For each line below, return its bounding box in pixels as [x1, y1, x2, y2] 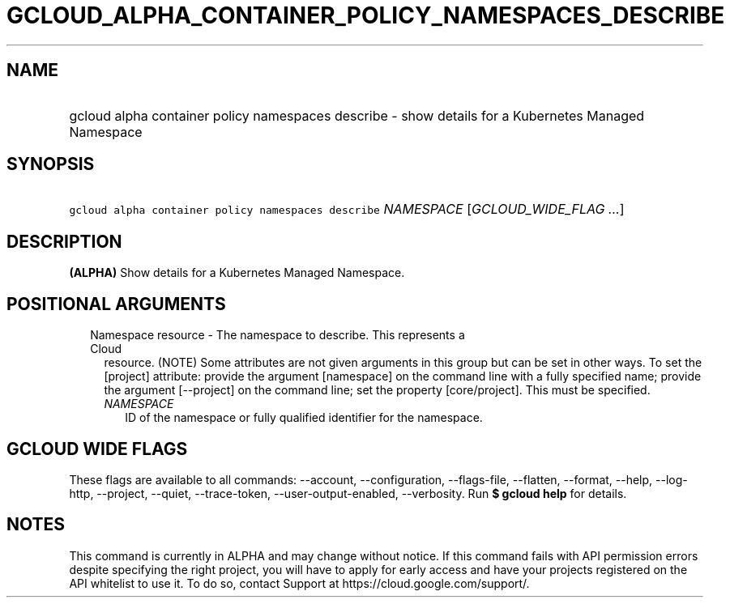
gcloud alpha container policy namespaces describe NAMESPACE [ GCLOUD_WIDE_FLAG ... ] [69, 201, 625, 218]
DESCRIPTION [6, 231, 122, 252]
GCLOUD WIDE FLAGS [6, 438, 188, 459]
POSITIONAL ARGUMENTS [6, 293, 226, 314]
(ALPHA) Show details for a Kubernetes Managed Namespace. [69, 266, 405, 280]
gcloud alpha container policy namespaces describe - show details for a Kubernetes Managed [69, 107, 645, 124]
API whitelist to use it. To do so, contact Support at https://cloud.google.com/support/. [69, 576, 530, 590]
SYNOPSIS [6, 154, 95, 175]
